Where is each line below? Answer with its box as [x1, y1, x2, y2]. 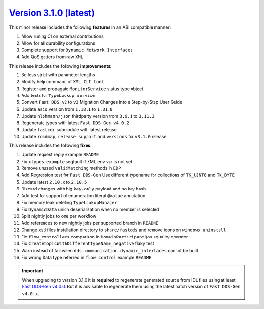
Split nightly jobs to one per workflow [21, 213, 97, 219]
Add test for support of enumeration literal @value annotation [21, 192, 146, 198]
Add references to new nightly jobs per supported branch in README [21, 220, 159, 226]
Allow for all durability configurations [21, 40, 95, 46]
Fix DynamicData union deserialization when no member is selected [21, 206, 159, 213]
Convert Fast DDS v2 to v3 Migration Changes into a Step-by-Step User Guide [21, 99, 183, 105]
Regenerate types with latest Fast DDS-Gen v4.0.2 [21, 120, 130, 126]
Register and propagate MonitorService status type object [21, 86, 144, 92]
